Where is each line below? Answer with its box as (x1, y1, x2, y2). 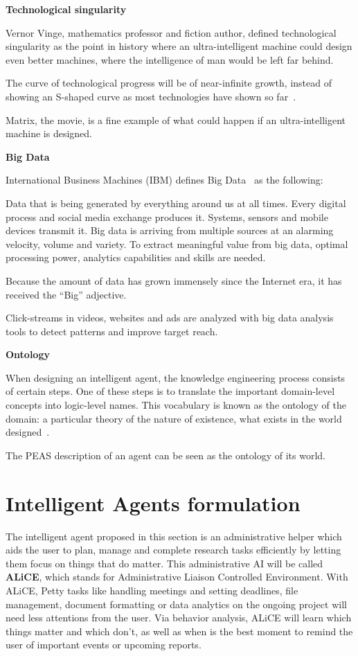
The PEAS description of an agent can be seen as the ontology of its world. (6, 447, 325, 462)
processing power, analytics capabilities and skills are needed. (6, 250, 266, 265)
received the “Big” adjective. (6, 287, 127, 301)
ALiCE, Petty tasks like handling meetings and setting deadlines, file (6, 583, 298, 597)
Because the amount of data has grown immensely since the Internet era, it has (6, 273, 342, 287)
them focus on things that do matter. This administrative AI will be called (6, 556, 323, 570)
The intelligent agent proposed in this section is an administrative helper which (6, 529, 342, 543)
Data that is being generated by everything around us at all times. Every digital (6, 195, 346, 210)
